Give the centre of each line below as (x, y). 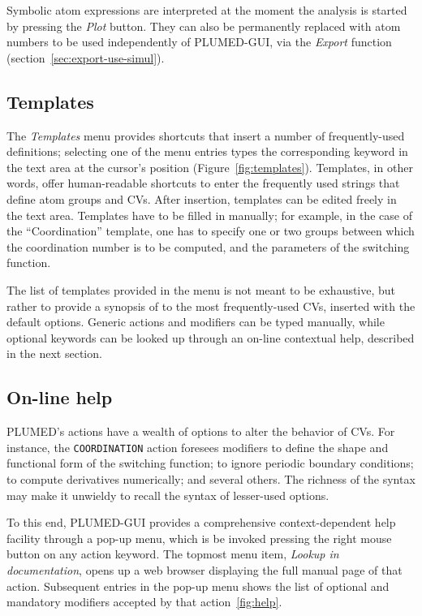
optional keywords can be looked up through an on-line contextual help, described (211, 337)
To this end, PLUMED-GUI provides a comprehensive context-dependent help (201, 522)
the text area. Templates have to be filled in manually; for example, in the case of (209, 215)
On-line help (60, 397)
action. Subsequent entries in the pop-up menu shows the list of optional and (198, 586)
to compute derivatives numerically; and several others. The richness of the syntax (211, 478)
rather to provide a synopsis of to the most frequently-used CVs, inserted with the (211, 306)
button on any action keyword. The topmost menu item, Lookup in (173, 554)
